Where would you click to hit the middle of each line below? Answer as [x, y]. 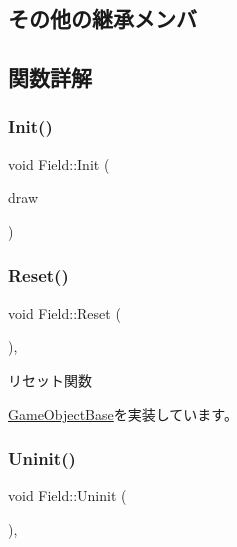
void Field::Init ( [59, 163]
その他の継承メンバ [102, 18]
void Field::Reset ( [64, 312]
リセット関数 [50, 379]
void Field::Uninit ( [67, 495]
